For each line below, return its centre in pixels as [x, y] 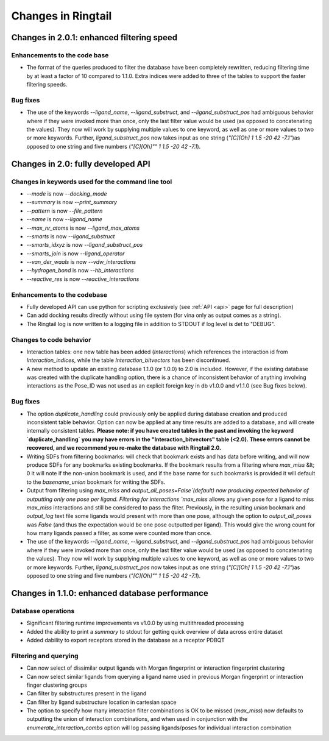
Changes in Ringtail [62, 16]
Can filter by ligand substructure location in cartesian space [101, 702]
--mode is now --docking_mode [67, 193]
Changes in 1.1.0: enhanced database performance [110, 593]
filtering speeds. [47, 85]
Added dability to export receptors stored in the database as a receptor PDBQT [126, 640]
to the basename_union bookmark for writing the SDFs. [96, 482]
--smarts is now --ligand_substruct [71, 236]
